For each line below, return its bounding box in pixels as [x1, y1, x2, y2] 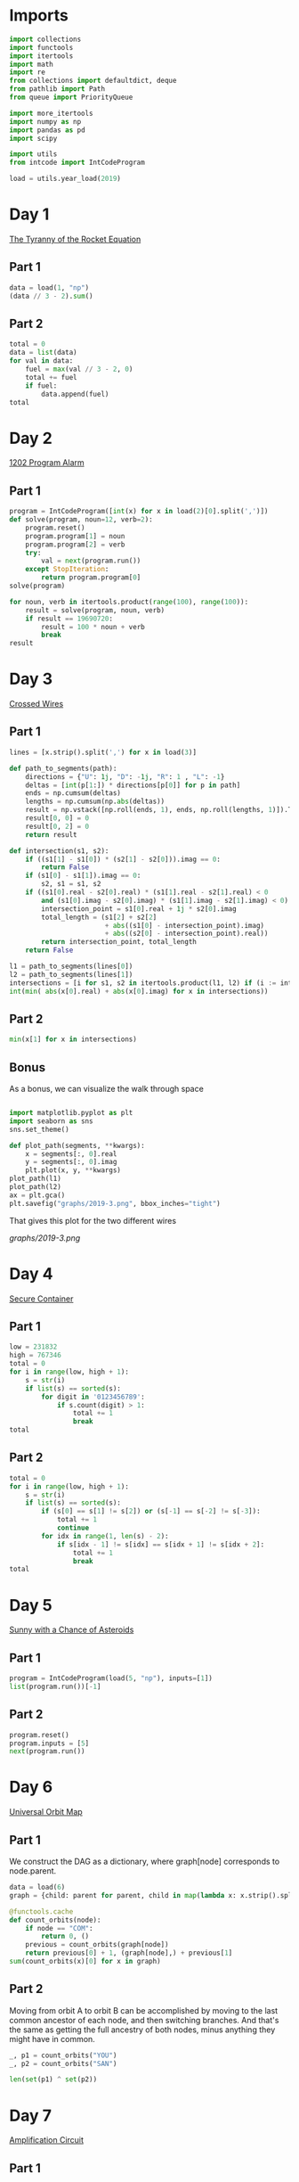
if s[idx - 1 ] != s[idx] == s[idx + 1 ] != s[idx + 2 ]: [56, 1539, 265, 1549]
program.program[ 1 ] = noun [25, 531, 125, 540]
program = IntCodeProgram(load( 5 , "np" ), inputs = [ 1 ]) [9, 1674, 214, 1683]
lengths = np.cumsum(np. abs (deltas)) [25, 797, 166, 807]
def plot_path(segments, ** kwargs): [9, 1141, 145, 1150]
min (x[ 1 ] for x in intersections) [9, 1035, 138, 1044]
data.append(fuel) [41, 390, 109, 398]
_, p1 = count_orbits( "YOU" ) [9, 2051, 117, 2060]
